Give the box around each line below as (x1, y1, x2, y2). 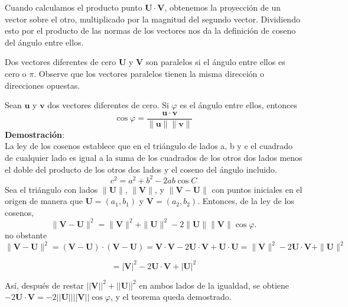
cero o (5, 67, 27, 79)
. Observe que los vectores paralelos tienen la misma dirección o (34, 67, 264, 79)
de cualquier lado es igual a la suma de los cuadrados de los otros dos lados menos (5, 151, 303, 163)
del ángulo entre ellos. (5, 35, 84, 48)
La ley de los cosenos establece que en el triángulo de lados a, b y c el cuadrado (5, 140, 293, 152)
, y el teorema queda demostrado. (110, 290, 232, 303)
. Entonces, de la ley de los (197, 195, 294, 207)
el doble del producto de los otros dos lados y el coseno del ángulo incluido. (5, 163, 277, 175)
